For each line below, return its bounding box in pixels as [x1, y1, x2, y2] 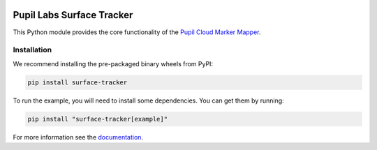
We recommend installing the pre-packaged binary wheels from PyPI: [13, 59, 213, 68]
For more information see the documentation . [13, 133, 143, 141]
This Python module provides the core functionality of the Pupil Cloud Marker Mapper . [13, 28, 261, 36]
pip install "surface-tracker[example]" [27, 115, 168, 123]
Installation [13, 45, 52, 55]
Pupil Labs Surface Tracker [13, 9, 133, 21]
